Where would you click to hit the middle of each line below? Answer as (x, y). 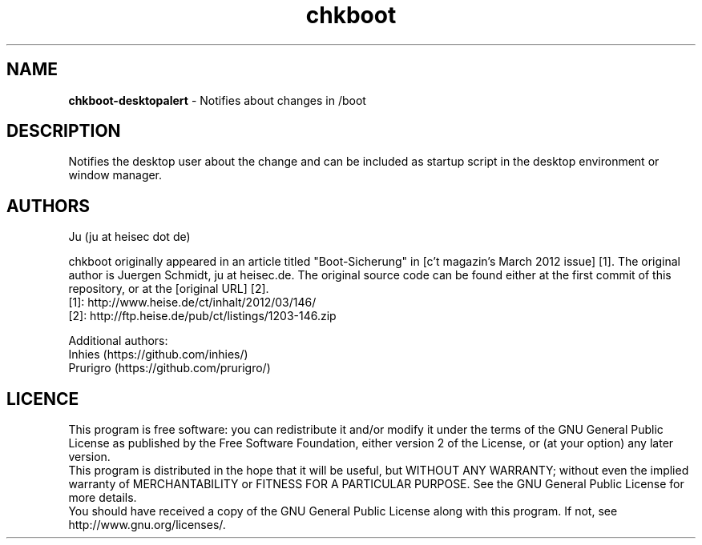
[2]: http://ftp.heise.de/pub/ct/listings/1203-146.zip (202, 316)
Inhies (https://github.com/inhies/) (158, 355)
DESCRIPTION (64, 131)
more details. (103, 498)
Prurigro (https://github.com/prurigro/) (169, 368)
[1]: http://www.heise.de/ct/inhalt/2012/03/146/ (192, 303)
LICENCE (43, 399)
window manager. (115, 175)
